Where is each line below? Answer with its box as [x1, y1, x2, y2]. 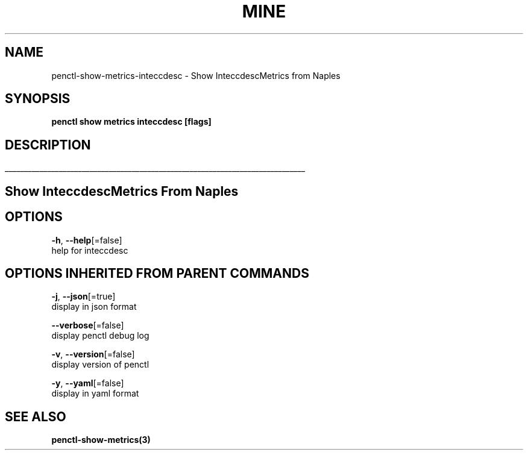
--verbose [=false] [51, 320, 124, 331]
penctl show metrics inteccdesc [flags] [51, 116, 212, 127]
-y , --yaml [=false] [51, 378, 124, 389]
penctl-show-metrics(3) [51, 435, 151, 445]
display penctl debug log [51, 330, 149, 341]
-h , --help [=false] [51, 234, 122, 245]
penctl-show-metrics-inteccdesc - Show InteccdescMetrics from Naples [51, 70, 341, 81]
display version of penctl [51, 359, 149, 370]
